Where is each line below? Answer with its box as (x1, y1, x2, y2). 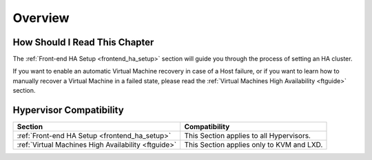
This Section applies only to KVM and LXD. (184, 140, 323, 150)
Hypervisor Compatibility (12, 104, 124, 116)
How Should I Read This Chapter (12, 36, 154, 48)
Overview (12, 10, 70, 25)
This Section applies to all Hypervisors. (184, 131, 311, 141)
